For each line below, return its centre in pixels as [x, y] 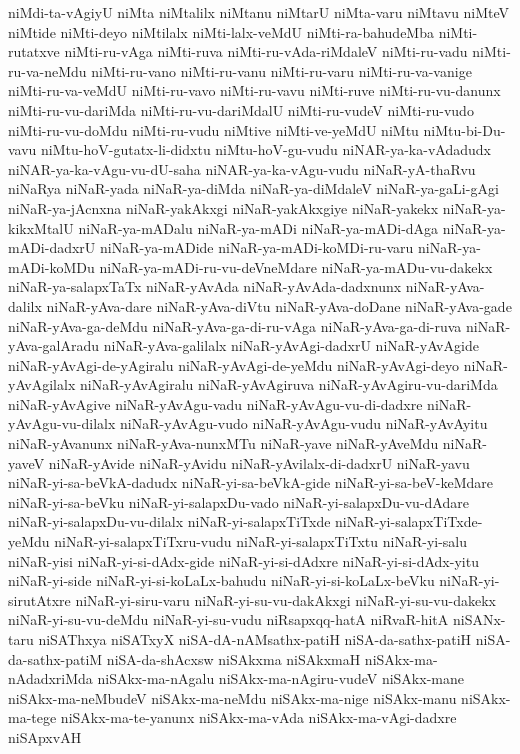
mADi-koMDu [51, 266]
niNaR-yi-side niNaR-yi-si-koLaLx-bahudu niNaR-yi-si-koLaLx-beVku [221, 580]
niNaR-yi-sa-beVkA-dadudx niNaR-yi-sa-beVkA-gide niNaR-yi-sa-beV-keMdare [251, 482]
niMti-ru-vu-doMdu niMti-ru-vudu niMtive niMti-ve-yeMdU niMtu [213, 129]
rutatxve [34, 51]
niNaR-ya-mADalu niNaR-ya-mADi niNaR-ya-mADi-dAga [258, 227]
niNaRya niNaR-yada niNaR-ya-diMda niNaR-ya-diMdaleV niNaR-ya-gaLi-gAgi [253, 188]
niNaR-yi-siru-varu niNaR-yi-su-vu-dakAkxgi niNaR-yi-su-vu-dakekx [285, 599]
